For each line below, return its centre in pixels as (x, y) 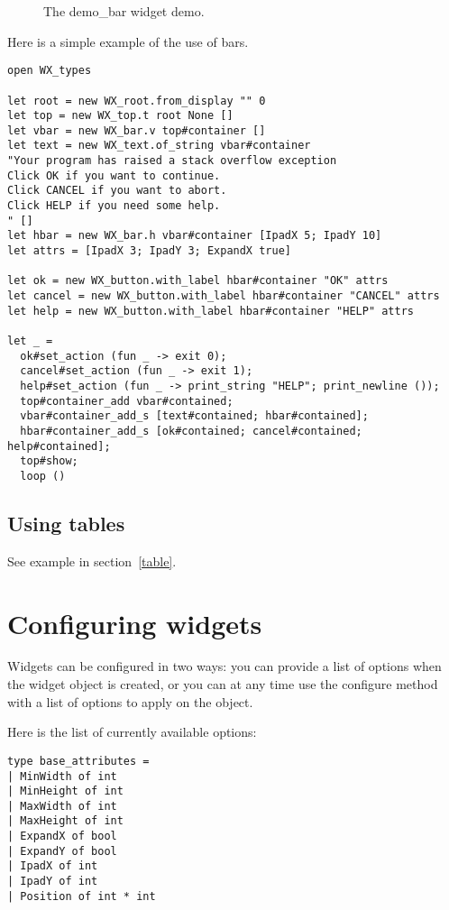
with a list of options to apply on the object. (130, 701)
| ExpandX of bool (62, 836)
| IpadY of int (53, 882)
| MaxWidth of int (62, 806)
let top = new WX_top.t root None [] (120, 116)
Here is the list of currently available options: (132, 732)
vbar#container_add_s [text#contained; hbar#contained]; (194, 416)
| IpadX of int (53, 866)
